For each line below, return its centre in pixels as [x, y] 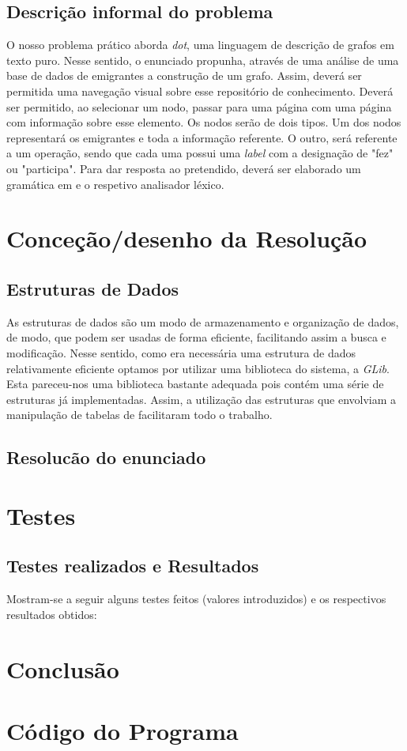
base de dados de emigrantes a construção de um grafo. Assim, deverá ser [184, 75]
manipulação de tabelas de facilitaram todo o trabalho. [139, 415]
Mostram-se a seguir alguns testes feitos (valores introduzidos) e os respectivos [196, 599]
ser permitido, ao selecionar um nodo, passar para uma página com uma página [199, 106]
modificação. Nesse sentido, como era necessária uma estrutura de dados [181, 352]
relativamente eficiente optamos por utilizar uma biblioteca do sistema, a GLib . [198, 368]
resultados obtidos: [52, 614]
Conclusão [63, 668]
